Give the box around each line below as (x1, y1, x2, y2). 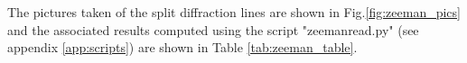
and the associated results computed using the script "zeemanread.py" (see (7, 20, 419, 39)
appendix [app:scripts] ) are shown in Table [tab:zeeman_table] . (7, 38, 358, 57)
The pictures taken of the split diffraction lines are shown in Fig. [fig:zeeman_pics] (7, 3, 461, 21)
